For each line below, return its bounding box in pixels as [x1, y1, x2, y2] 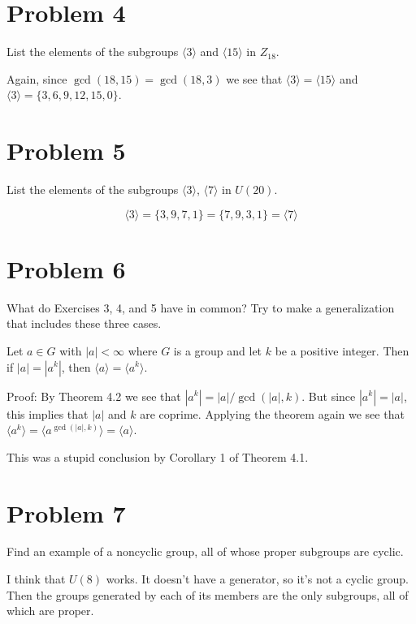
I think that [6, 570, 66, 587]
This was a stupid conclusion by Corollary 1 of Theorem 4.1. [6, 448, 309, 465]
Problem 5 [6, 134, 126, 167]
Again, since [6, 70, 67, 87]
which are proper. [6, 602, 94, 619]
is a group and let [173, 342, 262, 359]
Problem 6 [6, 252, 126, 285]
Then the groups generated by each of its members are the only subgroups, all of [6, 586, 409, 603]
